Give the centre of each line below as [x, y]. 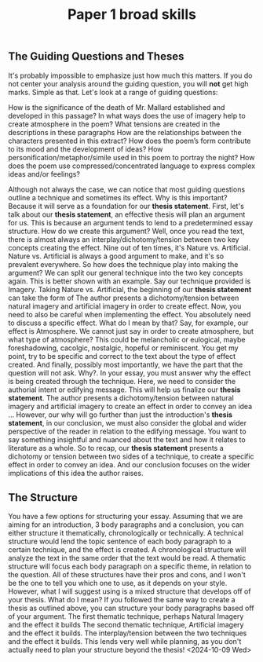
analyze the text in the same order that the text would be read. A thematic [127, 558]
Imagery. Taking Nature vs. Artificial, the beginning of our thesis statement [130, 289]
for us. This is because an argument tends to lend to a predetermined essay [131, 222]
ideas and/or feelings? [44, 174]
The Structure [43, 497]
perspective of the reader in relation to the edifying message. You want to [127, 431]
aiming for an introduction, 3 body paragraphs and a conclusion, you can [126, 525]
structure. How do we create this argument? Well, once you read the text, [126, 231]
